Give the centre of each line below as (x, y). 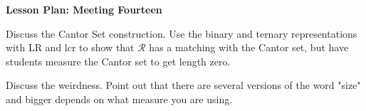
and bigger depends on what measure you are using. (119, 99)
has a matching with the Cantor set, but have (249, 47)
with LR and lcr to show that (70, 47)
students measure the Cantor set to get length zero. (118, 61)
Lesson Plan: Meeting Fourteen (84, 9)
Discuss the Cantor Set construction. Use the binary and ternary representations (182, 33)
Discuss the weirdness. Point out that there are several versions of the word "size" (183, 85)
